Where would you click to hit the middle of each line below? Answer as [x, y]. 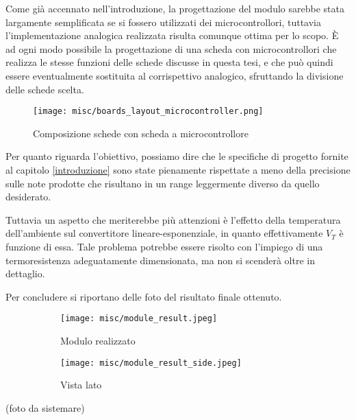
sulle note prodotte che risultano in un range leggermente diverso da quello [163, 183]
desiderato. [28, 197]
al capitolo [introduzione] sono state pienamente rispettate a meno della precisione [178, 170]
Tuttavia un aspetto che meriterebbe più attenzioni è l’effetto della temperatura [173, 219]
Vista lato [81, 385]
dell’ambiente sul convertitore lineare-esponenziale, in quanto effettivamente [164, 233]
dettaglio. [25, 273]
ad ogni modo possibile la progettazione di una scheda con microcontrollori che [171, 48]
